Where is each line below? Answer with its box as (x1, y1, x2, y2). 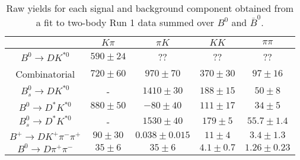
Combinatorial (15, 66, 75, 81)
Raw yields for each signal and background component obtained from (6, 1, 294, 15)
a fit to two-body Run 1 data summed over (36, 15, 215, 29)
